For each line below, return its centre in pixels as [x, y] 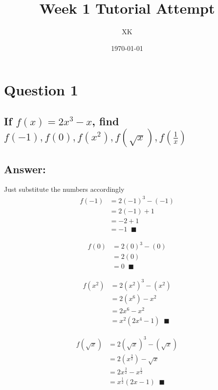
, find [106, 121]
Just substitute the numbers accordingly [64, 189]
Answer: [25, 169]
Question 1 [41, 90]
